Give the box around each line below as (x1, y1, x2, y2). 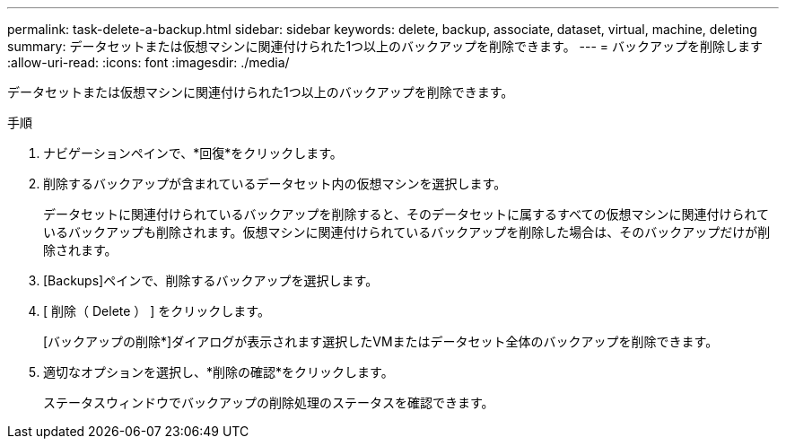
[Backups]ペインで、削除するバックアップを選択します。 (43, 273, 379, 288)
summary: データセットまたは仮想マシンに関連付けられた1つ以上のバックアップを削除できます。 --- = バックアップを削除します (7, 39, 764, 54)
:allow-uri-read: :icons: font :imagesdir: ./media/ (7, 55, 290, 70)
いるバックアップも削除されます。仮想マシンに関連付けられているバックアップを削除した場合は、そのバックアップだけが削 (43, 224, 771, 240)
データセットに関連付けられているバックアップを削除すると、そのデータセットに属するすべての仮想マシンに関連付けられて (43, 206, 770, 222)
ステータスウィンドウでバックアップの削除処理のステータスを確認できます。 (43, 395, 494, 410)
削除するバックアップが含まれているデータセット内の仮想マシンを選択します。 (43, 176, 507, 191)
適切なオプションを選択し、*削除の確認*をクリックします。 (43, 364, 394, 380)
